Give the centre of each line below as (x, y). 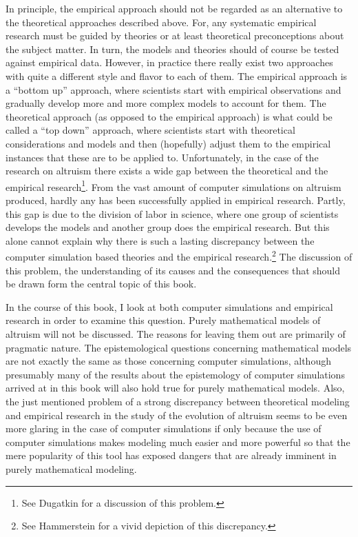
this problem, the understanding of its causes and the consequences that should (173, 270)
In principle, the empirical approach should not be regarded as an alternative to (174, 8)
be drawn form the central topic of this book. (101, 284)
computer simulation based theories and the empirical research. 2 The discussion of (179, 255)
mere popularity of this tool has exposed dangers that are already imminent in (171, 455)
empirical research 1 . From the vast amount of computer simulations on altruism (173, 185)
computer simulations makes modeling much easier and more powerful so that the (178, 442)
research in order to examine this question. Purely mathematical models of (163, 320)
